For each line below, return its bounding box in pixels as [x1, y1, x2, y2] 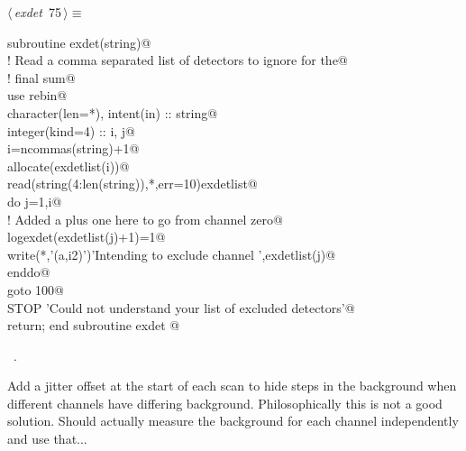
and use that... [7, 429, 87, 448]
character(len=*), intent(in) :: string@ [7, 103, 218, 122]
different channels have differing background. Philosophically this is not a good [7, 393, 443, 412]
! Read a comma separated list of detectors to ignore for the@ [7, 51, 348, 69]
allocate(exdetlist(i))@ [7, 156, 130, 175]
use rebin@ [7, 86, 68, 105]
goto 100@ [7, 280, 64, 299]
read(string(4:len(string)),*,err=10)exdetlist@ [7, 174, 258, 193]
